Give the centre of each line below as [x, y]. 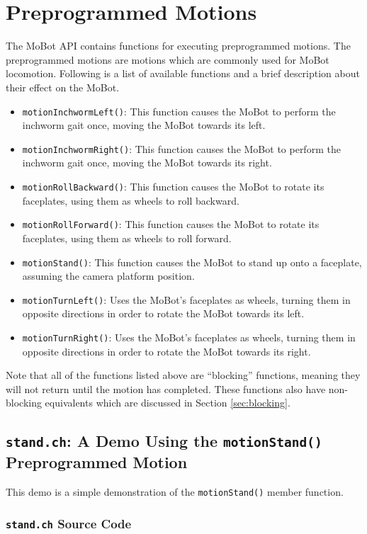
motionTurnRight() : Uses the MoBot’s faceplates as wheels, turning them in [189, 337]
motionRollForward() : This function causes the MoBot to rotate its [171, 224]
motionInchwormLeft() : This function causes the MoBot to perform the [179, 111]
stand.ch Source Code [69, 523]
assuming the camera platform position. [108, 276]
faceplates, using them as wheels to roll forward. [127, 238]
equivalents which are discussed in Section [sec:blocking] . [168, 403]
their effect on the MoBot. [63, 87]
